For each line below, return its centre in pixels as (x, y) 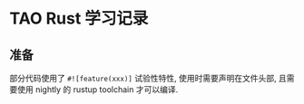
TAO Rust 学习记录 (79, 19)
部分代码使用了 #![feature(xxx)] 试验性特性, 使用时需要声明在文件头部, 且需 (152, 78)
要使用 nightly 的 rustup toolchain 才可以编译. (94, 90)
